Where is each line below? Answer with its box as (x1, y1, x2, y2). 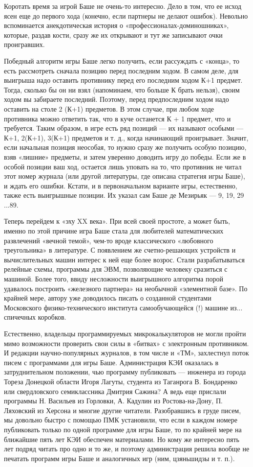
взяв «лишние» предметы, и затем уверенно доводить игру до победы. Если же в (4, 151, 246, 162)
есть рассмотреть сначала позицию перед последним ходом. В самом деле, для (4, 65, 239, 75)
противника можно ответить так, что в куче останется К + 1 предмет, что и (4, 113, 231, 123)
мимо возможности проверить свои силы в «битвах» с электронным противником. (4, 338, 249, 348)
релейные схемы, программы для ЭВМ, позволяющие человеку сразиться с (4, 264, 228, 274)
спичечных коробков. (4, 312, 66, 322)
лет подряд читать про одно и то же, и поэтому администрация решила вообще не (4, 444, 250, 454)
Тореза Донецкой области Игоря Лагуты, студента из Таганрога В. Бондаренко (4, 376, 237, 386)
